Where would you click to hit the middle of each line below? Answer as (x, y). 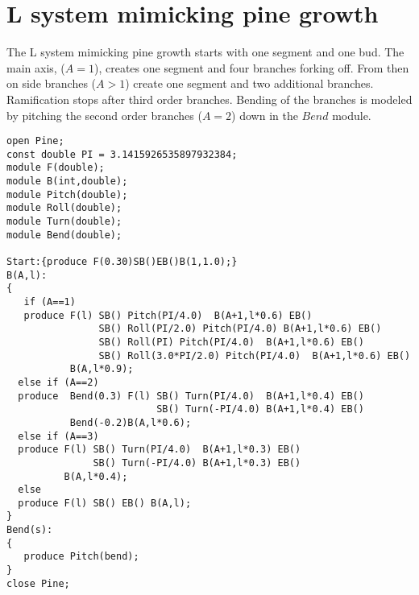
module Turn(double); (64, 222)
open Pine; (35, 141)
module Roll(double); (64, 208)
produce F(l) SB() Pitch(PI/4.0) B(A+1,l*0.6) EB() (168, 315)
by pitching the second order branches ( (104, 115)
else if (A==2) (58, 382)
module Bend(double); (64, 235)
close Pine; (38, 583)
